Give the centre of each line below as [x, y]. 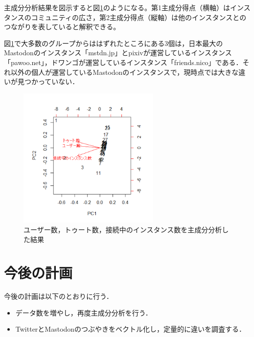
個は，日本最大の [196, 43]
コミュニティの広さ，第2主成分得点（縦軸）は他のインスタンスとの [139, 17]
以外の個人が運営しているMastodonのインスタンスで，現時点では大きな [125, 72]
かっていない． [55, 81]
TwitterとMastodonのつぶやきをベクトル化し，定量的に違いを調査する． [131, 329]
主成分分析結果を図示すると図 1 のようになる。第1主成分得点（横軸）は [117, 7]
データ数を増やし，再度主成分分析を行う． [84, 312]
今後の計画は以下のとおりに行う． [58, 296]
